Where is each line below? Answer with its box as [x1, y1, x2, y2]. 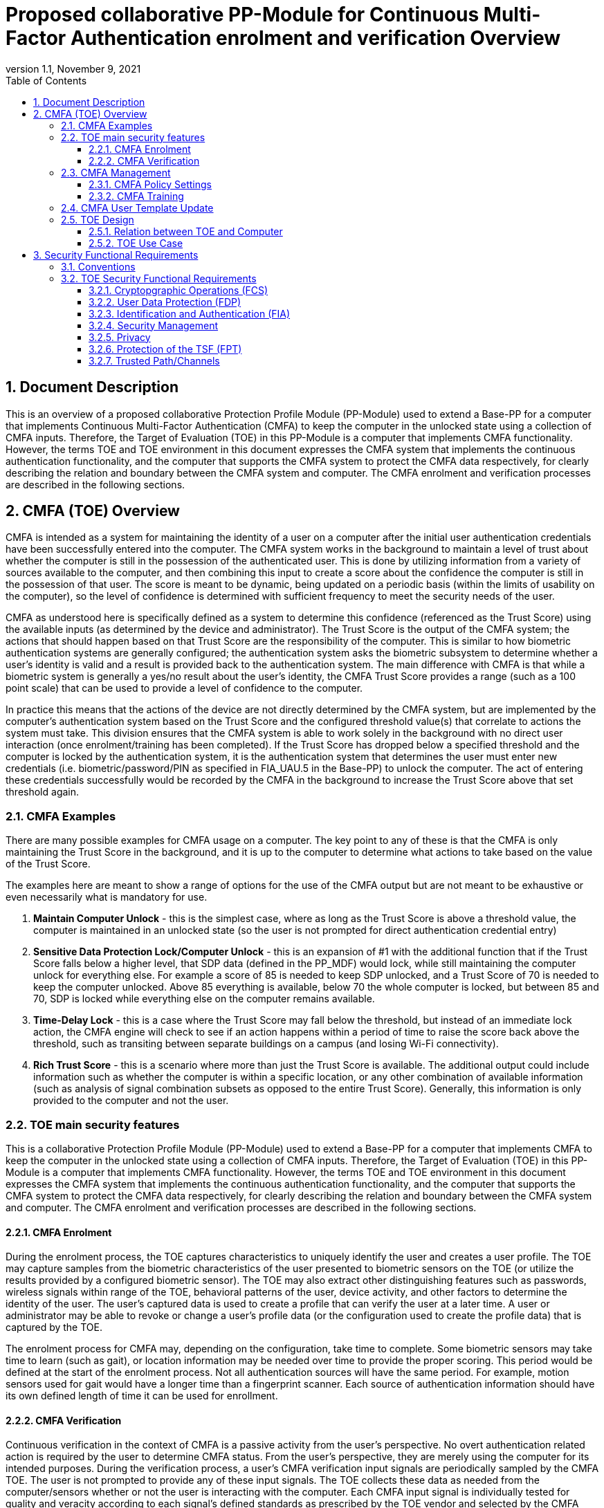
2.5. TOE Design [61, 213, 134, 226]
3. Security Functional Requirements [33, 248, 199, 261]
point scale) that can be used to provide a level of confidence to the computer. [6, 682, 363, 695]
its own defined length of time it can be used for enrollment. [6, 1390, 278, 1402]
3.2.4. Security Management [89, 319, 219, 331]
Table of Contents [6, 74, 87, 86]
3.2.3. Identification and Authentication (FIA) [89, 307, 291, 320]
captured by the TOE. [6, 1321, 102, 1334]
